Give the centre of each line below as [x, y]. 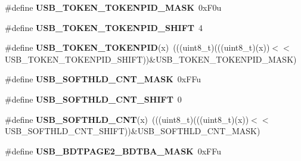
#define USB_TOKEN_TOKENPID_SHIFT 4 [104, 27]
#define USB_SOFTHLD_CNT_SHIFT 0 [93, 99]
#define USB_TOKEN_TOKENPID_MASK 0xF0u [113, 7]
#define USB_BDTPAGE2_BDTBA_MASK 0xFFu [113, 151]
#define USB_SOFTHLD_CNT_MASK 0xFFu [103, 79]
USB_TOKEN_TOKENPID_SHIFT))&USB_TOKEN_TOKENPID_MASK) [151, 59]
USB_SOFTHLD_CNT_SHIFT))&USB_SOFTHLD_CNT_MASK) [133, 131]
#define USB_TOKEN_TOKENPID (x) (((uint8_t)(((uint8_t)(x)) [137, 47]
